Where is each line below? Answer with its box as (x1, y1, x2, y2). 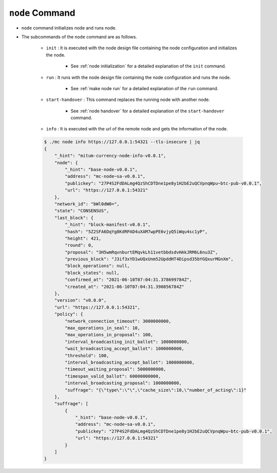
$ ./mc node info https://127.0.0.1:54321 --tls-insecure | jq (44, 139, 200, 145)
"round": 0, (64, 243, 93, 248)
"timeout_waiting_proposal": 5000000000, (64, 367, 166, 372)
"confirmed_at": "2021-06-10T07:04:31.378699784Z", (64, 277, 192, 283)
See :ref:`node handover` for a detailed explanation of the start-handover (70, 108, 225, 114)
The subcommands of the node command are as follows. (21, 33, 137, 39)
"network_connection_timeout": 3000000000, (64, 318, 172, 324)
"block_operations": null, (64, 263, 130, 269)
